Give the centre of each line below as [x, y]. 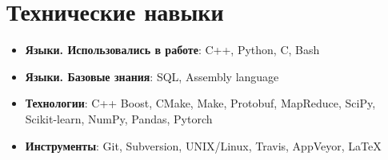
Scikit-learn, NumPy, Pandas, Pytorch [119, 118]
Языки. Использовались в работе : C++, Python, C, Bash [172, 50]
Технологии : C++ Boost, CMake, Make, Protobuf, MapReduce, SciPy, [200, 103]
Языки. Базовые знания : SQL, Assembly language [152, 76]
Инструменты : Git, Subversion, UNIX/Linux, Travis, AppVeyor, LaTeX [203, 145]
